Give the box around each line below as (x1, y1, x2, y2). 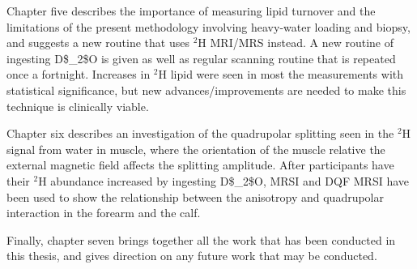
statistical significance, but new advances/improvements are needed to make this (6, 81, 406, 98)
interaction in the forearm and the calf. (6, 204, 201, 221)
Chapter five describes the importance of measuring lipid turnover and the (6, 2, 376, 19)
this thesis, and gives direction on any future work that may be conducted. (6, 247, 377, 264)
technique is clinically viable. (6, 97, 149, 114)
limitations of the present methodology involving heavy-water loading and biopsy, (6, 18, 411, 35)
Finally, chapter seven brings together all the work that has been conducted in (6, 231, 396, 248)
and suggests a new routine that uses (6, 34, 189, 51)
